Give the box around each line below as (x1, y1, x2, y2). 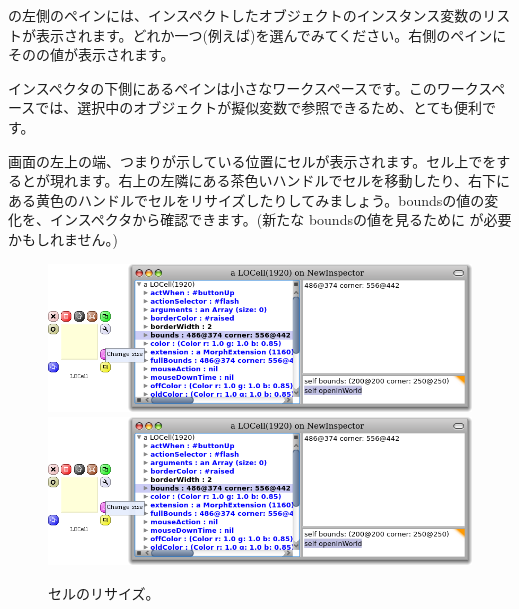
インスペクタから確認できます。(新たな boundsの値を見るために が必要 (49, 209, 512, 230)
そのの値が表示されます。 (8, 44, 175, 65)
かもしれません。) (8, 228, 119, 249)
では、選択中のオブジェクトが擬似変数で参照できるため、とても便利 (35, 97, 482, 118)
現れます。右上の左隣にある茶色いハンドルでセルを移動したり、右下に (49, 170, 511, 191)
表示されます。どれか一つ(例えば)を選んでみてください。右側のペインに (35, 24, 507, 45)
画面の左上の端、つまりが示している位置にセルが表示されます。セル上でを (8, 150, 497, 171)
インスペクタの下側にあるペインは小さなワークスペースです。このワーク (8, 77, 479, 98)
